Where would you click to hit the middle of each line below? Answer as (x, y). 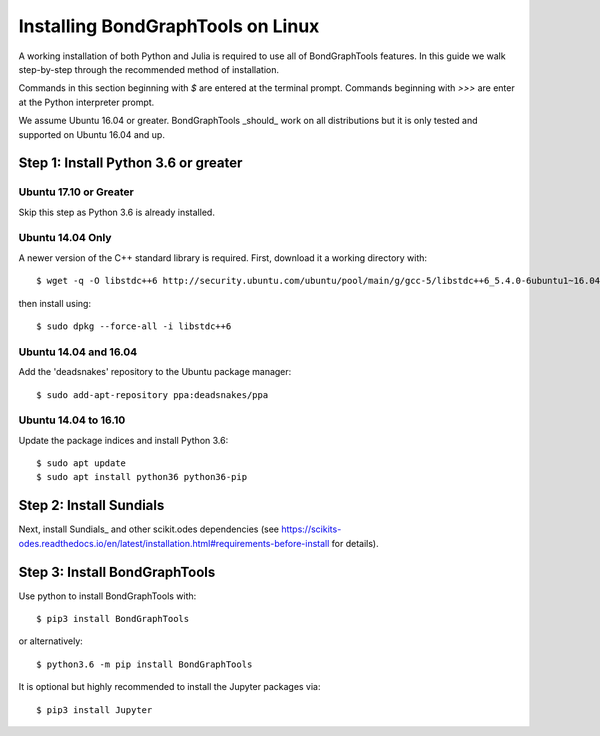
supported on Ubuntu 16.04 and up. (91, 134)
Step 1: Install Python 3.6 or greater (130, 163)
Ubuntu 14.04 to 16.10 (72, 420)
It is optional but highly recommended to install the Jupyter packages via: (169, 687)
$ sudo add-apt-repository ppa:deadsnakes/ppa (152, 394)
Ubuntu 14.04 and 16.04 (78, 352)
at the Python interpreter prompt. (86, 102)
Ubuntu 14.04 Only (65, 238)
